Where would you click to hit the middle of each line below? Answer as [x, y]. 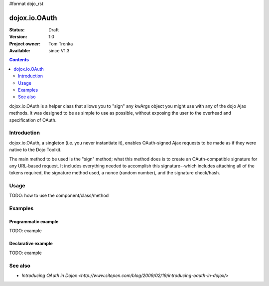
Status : [17, 29]
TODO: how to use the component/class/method [59, 196]
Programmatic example [34, 221]
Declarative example [31, 244]
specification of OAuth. [33, 120]
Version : [18, 37]
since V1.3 [59, 51]
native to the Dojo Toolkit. [35, 150]
